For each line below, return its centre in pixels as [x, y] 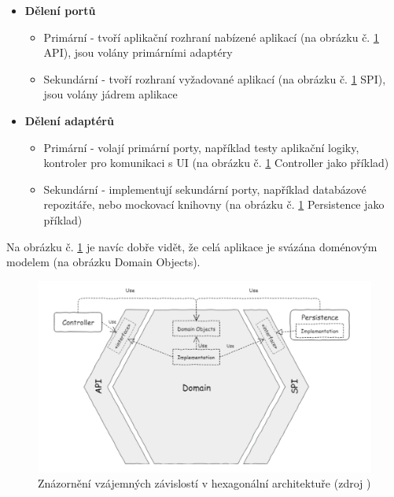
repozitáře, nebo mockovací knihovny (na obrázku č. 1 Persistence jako [214, 204]
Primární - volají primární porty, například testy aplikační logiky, [201, 147]
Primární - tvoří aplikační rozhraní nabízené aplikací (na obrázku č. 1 [211, 37]
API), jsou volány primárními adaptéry [138, 52]
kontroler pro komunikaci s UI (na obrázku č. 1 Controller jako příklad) [216, 163]
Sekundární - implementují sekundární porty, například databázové [205, 189]
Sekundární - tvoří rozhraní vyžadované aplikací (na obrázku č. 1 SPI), [215, 78]
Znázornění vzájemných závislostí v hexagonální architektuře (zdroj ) [204, 483]
